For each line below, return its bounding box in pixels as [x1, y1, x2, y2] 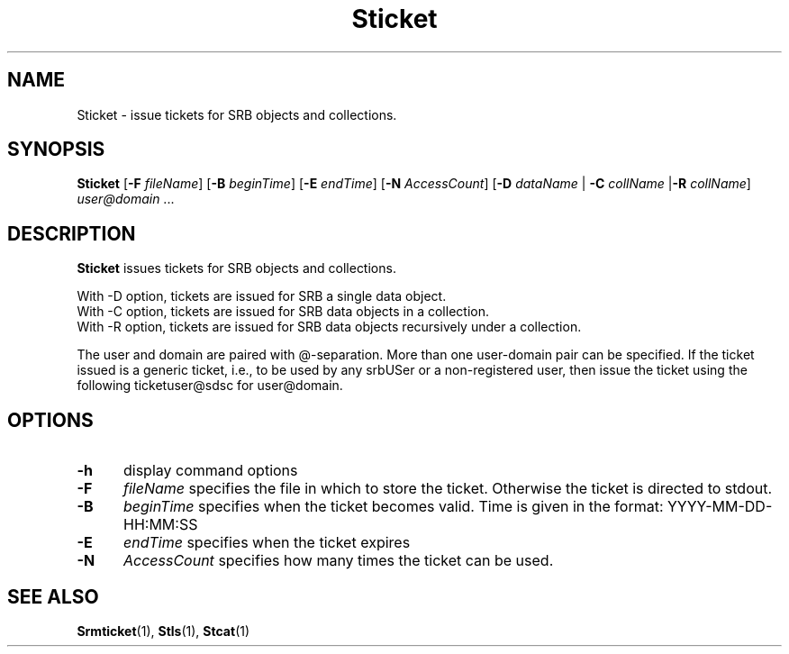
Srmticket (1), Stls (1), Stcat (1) [77, 622, 250, 639]
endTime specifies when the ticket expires [122, 533, 411, 552]
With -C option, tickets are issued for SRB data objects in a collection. [77, 304, 489, 320]
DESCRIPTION [7, 222, 136, 245]
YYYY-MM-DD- [667, 497, 773, 516]
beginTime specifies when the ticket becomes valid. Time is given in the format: [122, 497, 664, 516]
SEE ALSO [7, 585, 99, 608]
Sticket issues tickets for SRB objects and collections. [77, 260, 396, 277]
